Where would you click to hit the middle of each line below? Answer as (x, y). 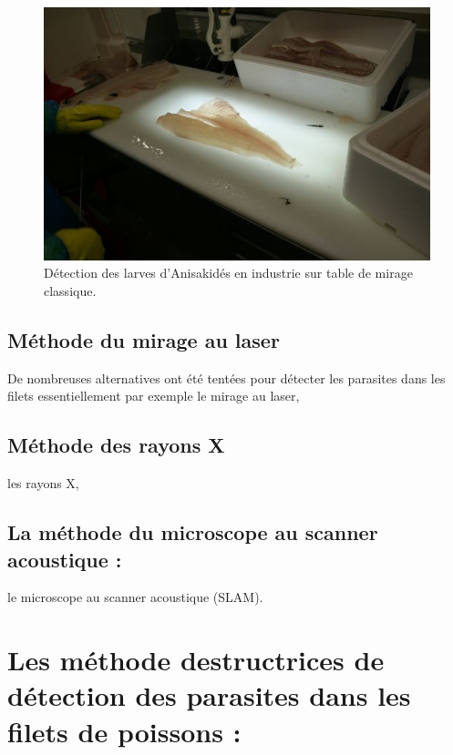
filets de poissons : (124, 731)
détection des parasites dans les (209, 695)
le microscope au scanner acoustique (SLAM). (135, 597)
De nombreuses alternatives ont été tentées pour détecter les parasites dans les (226, 377)
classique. (70, 291)
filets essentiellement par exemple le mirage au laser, (154, 396)
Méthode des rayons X (116, 445)
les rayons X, (43, 483)
